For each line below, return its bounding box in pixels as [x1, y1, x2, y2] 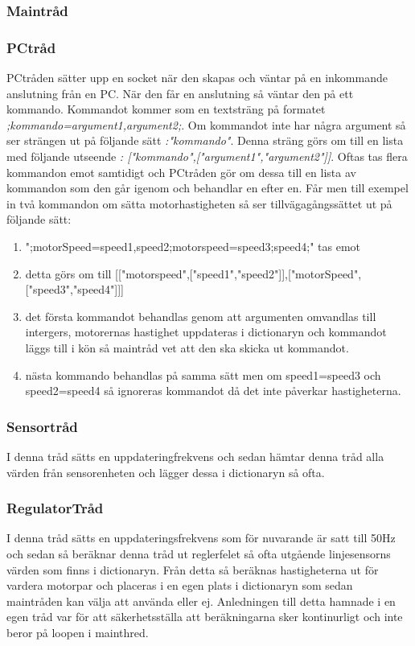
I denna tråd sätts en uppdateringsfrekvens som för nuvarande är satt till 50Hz [6, 529, 396, 546]
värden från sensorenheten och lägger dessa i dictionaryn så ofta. [6, 463, 325, 480]
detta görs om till [25, 265, 112, 282]
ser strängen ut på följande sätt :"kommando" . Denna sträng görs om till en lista [6, 132, 404, 149]
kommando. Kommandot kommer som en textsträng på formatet [6, 101, 326, 117]
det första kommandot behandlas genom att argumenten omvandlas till [25, 307, 376, 324]
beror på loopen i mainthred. [6, 623, 149, 640]
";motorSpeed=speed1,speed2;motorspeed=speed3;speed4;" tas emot [25, 238, 361, 254]
